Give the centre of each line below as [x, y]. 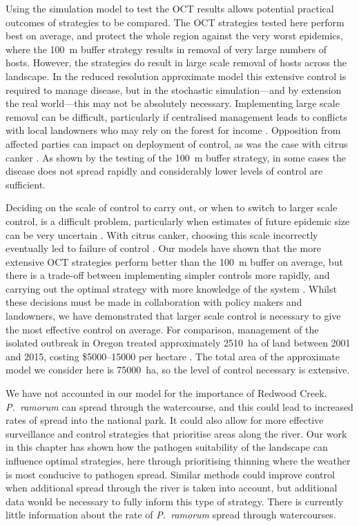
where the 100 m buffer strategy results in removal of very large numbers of [166, 49]
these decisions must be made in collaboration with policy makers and [154, 302]
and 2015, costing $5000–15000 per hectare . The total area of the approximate [173, 356]
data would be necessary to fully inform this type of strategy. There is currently [175, 501]
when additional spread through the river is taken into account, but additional [172, 488]
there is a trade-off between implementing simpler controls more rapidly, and [168, 275]
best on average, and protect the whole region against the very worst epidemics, [174, 36]
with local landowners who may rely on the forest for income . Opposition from [173, 130]
